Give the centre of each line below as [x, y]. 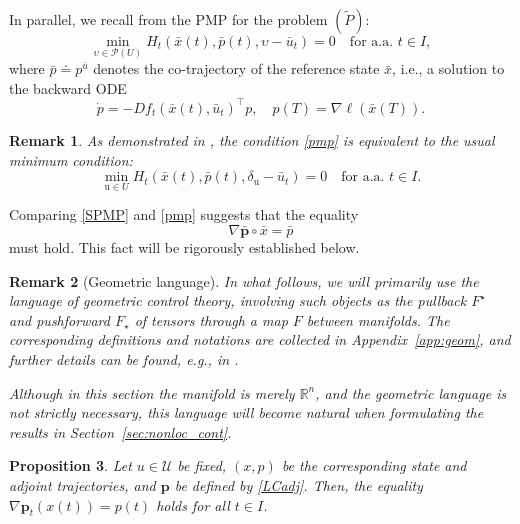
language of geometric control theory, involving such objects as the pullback [238, 300]
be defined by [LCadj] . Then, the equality [298, 484]
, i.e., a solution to [448, 68]
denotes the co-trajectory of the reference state [236, 68]
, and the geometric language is [411, 392]
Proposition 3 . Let [70, 465]
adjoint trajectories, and [82, 484]
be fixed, [202, 465]
